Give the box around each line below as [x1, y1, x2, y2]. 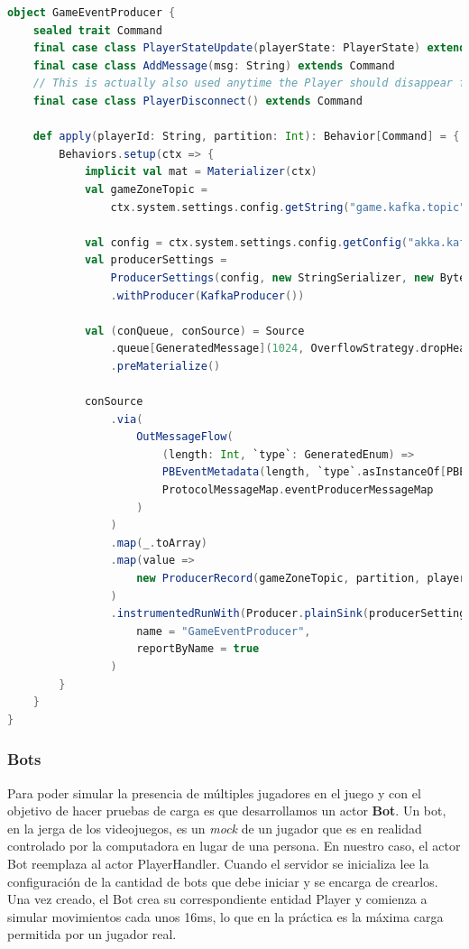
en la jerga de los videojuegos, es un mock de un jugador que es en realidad [7, 818, 422, 837]
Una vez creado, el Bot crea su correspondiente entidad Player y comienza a [7, 889, 428, 908]
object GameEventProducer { [7, 6, 176, 19]
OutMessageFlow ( [136, 430, 234, 444]
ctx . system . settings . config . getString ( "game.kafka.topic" [110, 200, 466, 214]
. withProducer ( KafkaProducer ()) [110, 289, 305, 302]
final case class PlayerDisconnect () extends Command [32, 94, 363, 107]
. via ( [110, 412, 143, 426]
